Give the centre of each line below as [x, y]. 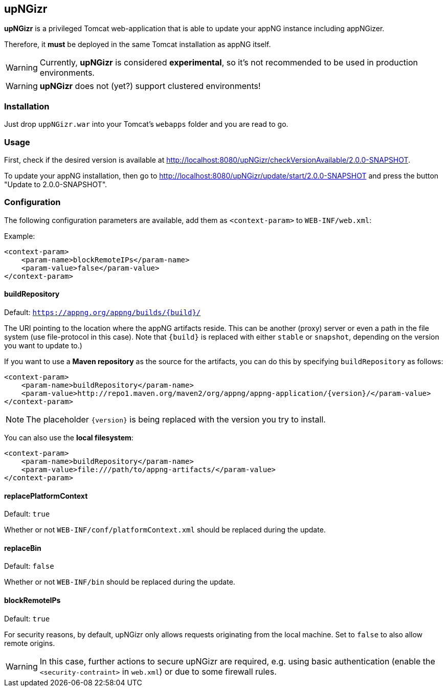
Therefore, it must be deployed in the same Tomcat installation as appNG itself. [138, 44]
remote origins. [30, 643]
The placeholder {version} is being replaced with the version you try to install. [176, 419]
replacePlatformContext [46, 496]
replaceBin [23, 548]
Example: [20, 236]
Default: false [29, 566]
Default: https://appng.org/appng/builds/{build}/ [103, 312]
